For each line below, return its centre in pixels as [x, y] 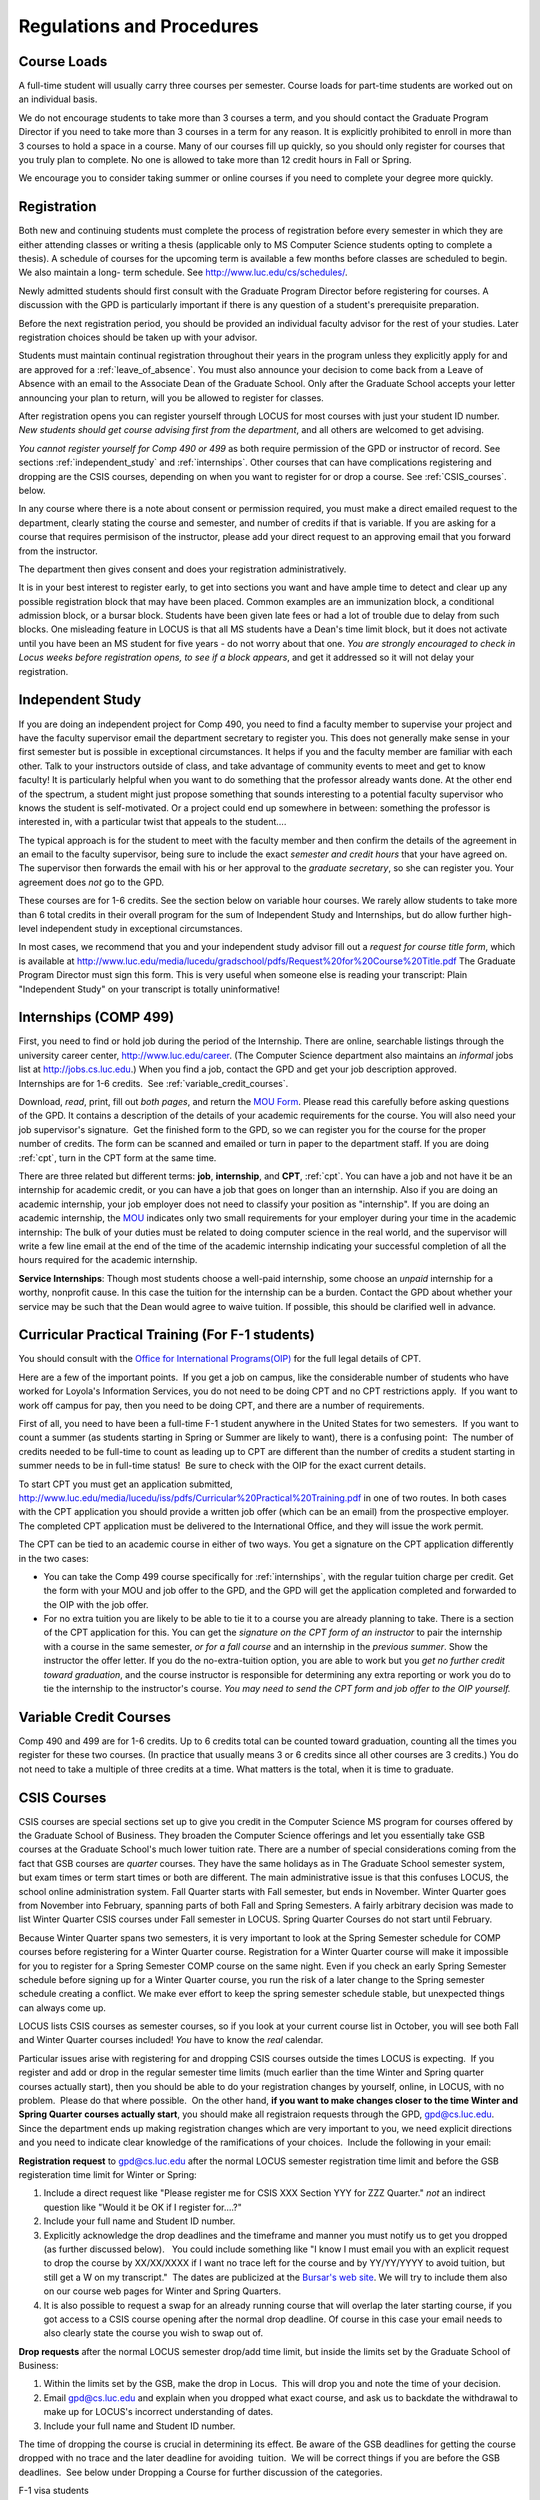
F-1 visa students [53, 2491]
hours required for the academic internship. [108, 1260]
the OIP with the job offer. [96, 1604]
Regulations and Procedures [138, 26]
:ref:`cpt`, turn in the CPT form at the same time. [117, 1157]
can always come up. [62, 2007]
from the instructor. [58, 551]
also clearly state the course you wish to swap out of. [153, 2333]
